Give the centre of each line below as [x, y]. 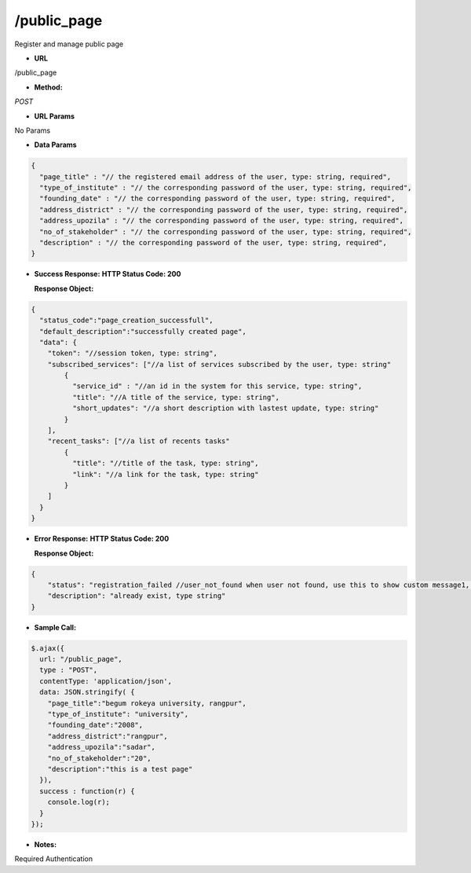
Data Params [56, 145]
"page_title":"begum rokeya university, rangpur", [147, 703]
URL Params [54, 116]
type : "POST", [69, 670]
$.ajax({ [48, 648]
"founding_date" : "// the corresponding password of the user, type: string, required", [217, 199]
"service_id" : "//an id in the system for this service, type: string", [217, 386]
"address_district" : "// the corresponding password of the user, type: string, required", [224, 209]
